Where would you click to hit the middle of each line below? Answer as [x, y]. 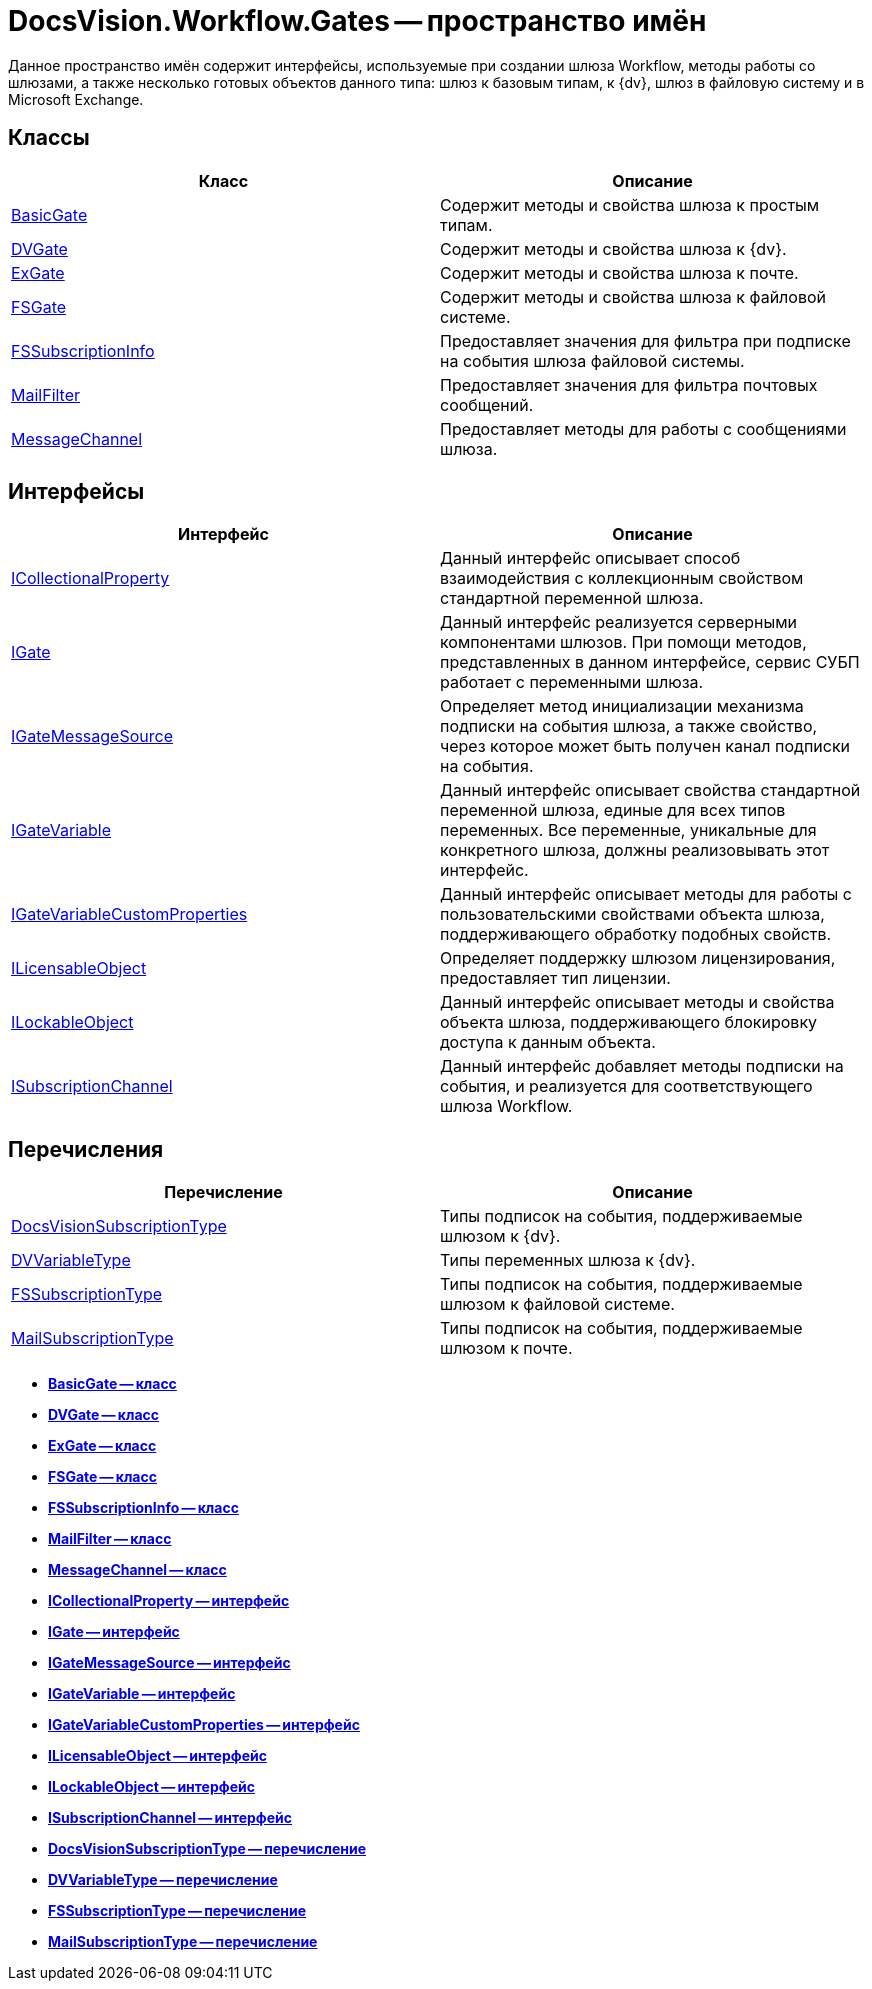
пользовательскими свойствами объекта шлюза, [632, 914]
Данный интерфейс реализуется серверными [618, 622]
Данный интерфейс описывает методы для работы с [646, 894]
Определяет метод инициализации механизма [622, 706]
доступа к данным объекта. [548, 1042]
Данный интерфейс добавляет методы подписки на [642, 1066]
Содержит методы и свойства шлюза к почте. [619, 272]
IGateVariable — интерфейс [142, 1694]
